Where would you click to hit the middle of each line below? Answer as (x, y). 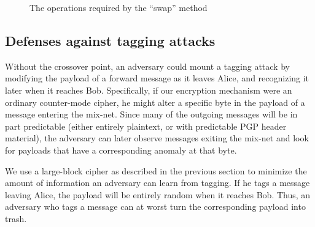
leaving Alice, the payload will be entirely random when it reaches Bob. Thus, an (158, 194)
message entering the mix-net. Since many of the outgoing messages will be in (151, 114)
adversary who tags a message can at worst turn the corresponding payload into (155, 207)
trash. (16, 218)
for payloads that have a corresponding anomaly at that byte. (121, 150)
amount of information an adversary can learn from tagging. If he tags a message (157, 183)
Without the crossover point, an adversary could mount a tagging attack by (147, 66)
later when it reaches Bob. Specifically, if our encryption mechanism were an (149, 90)
